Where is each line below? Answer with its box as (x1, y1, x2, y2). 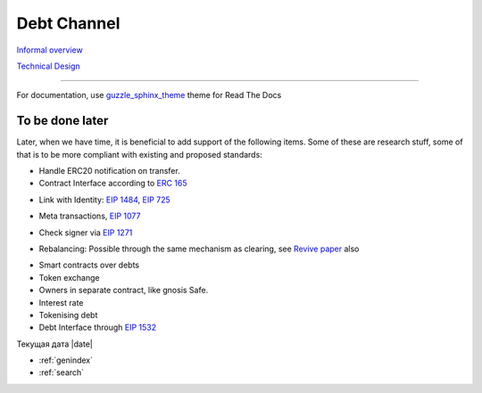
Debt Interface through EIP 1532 (38, 322, 157, 333)
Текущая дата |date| (16, 339, 93, 349)
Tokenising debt (38, 309, 98, 320)
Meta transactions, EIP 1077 (38, 210, 141, 222)
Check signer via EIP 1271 (38, 227, 133, 238)
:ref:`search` (38, 367, 85, 378)
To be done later (16, 113, 109, 128)
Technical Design (16, 61, 80, 71)
